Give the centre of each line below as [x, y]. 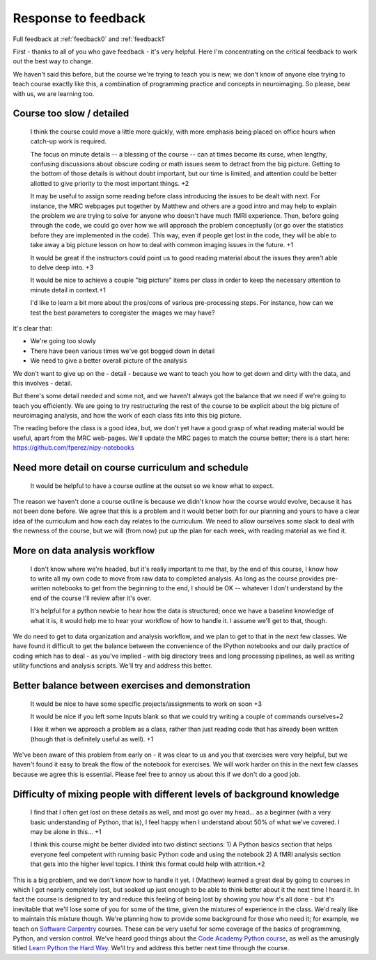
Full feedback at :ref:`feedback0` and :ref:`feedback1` [89, 39]
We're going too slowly [63, 341]
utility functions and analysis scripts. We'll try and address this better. [112, 666]
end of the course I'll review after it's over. [91, 598]
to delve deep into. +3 [62, 267]
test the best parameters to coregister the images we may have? [123, 313]
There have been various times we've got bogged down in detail [123, 351]
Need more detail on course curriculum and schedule [131, 467]
